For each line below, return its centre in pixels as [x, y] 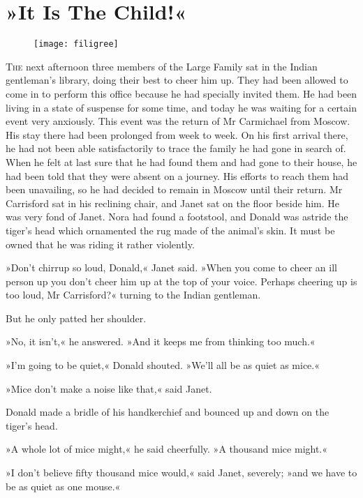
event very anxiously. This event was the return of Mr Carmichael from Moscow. [178, 121]
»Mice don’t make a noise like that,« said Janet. [109, 388]
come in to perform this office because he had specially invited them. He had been [181, 93]
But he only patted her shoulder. [76, 318]
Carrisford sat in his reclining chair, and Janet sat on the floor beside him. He [173, 203]
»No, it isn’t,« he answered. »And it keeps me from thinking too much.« [161, 341]
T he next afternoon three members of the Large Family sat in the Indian [162, 66]
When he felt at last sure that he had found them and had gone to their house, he [181, 161]
